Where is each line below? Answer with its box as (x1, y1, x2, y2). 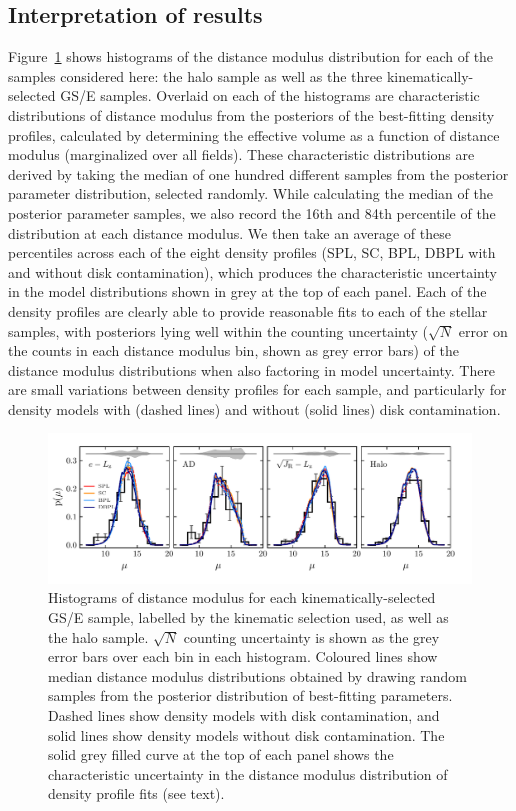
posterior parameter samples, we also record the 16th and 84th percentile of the (8, 202, 496, 223)
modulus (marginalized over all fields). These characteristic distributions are (8, 144, 475, 165)
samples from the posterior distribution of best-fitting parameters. (48, 685, 453, 706)
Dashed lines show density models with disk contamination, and (48, 704, 440, 725)
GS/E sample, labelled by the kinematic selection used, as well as (48, 606, 449, 627)
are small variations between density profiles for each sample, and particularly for (8, 379, 507, 400)
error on (458, 320, 508, 341)
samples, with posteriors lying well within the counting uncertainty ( (8, 320, 429, 341)
